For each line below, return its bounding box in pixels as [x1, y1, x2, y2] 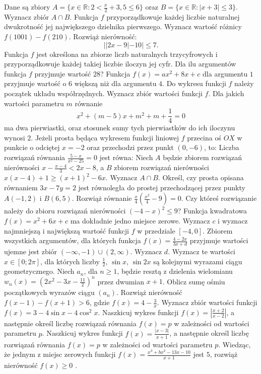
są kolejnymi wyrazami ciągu [153, 256, 242, 266]
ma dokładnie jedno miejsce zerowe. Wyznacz [70, 215, 210, 226]
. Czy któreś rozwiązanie [181, 193, 257, 203]
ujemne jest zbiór [4, 246, 57, 256]
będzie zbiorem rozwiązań [163, 152, 242, 163]
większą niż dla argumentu [74, 78, 157, 89]
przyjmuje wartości [189, 235, 248, 246]
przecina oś [187, 132, 221, 142]
